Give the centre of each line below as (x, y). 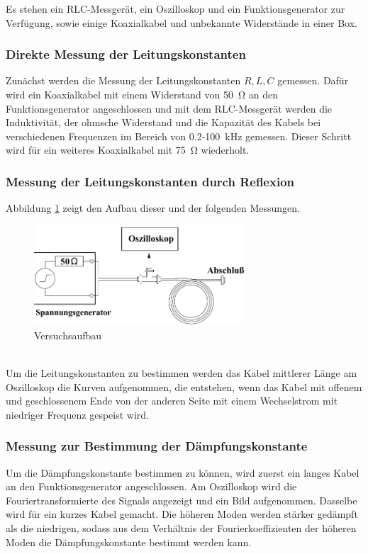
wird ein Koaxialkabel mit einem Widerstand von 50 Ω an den (142, 94)
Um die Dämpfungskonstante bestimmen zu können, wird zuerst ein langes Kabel (183, 472)
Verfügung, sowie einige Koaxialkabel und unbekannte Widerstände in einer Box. (182, 22)
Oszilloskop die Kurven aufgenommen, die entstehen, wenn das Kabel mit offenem (184, 386)
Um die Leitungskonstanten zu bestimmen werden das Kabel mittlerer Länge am (182, 373)
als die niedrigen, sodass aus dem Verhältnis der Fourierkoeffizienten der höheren (181, 527)
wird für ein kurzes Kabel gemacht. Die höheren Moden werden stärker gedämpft (182, 514)
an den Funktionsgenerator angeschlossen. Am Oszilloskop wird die (151, 486)
